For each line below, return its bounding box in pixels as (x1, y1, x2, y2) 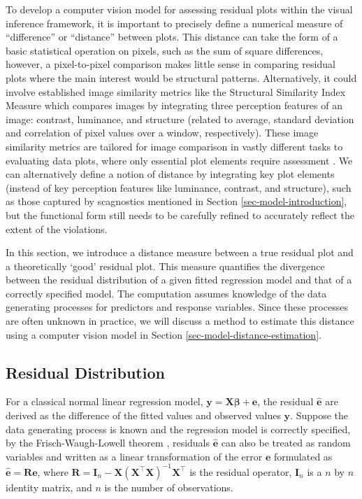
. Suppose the (290, 408, 349, 423)
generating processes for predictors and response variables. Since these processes (6, 300, 348, 314)
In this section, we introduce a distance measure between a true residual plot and (6, 245, 354, 260)
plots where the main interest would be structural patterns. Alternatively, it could (6, 70, 357, 85)
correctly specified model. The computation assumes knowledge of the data (6, 286, 327, 300)
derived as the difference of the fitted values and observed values (6, 408, 281, 423)
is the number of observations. (104, 479, 233, 494)
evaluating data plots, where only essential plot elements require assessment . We (6, 153, 353, 167)
